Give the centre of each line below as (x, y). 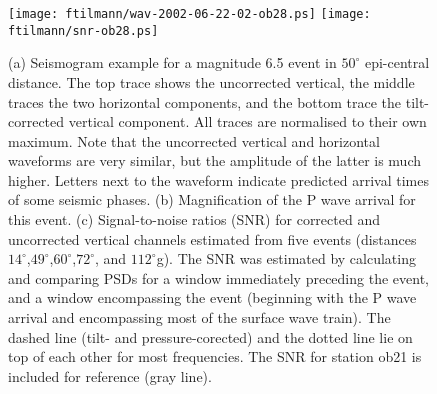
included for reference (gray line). (110, 375)
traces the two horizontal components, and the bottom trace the (205, 101)
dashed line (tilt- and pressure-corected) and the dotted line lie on (210, 336)
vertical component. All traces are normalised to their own (247, 121)
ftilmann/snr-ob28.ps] (83, 30)
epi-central (397, 62)
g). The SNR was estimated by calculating (286, 258)
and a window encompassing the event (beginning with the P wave (212, 297)
